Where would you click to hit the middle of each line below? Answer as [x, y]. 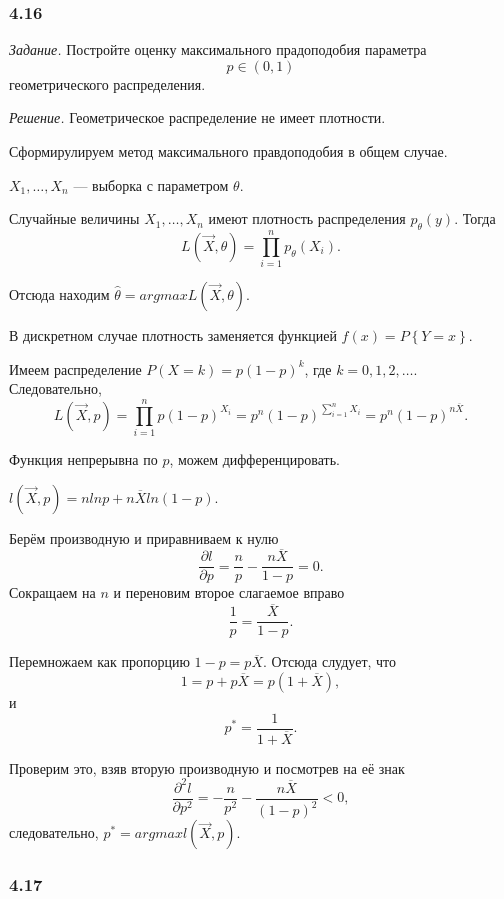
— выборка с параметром [151, 184]
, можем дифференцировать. [254, 459]
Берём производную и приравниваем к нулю [144, 537]
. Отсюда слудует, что [330, 661]
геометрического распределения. [107, 83]
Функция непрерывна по [83, 459]
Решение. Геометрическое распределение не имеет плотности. [197, 117]
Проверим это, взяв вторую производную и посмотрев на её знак [207, 767]
